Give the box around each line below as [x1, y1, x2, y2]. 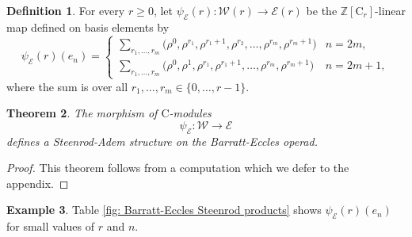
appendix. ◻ [6, 174, 69, 191]
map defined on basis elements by [6, 18, 170, 35]
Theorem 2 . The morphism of [6, 105, 158, 121]
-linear [375, 2, 406, 18]
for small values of [6, 218, 95, 235]
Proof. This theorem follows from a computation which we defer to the [6, 159, 349, 176]
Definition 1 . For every [6, 2, 125, 18]
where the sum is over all [6, 78, 128, 94]
